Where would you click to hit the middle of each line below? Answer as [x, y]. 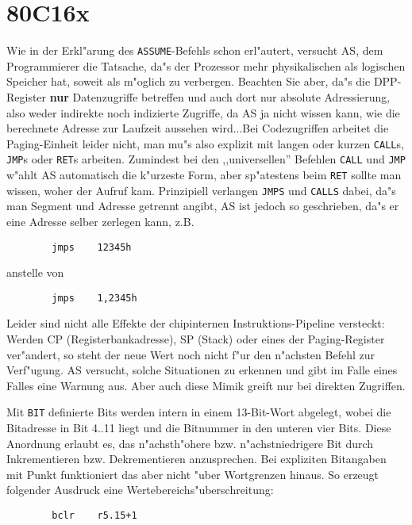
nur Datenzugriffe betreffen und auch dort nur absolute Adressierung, [220, 96]
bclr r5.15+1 [94, 516]
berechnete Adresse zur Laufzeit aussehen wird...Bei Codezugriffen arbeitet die [198, 128]
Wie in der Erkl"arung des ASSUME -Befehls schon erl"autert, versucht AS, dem [195, 50]
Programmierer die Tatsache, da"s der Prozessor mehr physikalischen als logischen [206, 65]
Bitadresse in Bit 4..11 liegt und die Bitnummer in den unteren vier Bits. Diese [199, 428]
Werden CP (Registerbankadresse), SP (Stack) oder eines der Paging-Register [196, 339]
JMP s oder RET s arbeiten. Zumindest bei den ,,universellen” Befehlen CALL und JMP [206, 159]
